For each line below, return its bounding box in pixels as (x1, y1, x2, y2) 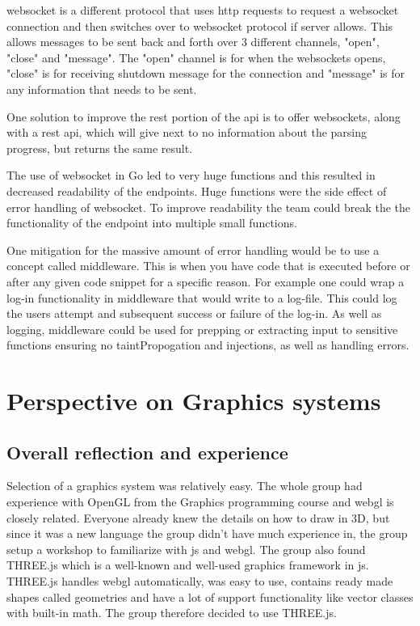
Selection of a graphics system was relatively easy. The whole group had (6, 477, 363, 494)
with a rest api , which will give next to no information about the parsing (6, 124, 367, 141)
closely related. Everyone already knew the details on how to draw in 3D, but (6, 509, 390, 526)
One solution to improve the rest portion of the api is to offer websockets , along (6, 108, 401, 125)
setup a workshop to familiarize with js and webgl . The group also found (6, 540, 366, 557)
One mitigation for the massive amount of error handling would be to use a (6, 241, 380, 258)
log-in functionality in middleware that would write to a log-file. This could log (6, 289, 397, 306)
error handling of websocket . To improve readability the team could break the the (6, 198, 411, 215)
